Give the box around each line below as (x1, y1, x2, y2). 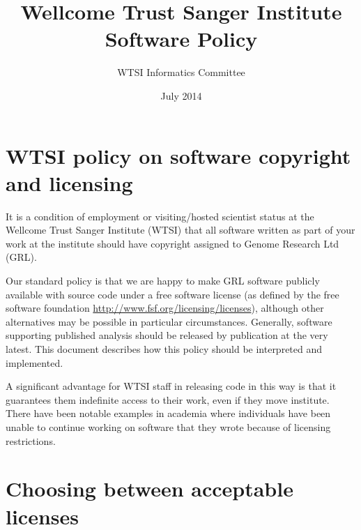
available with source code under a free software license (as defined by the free (6, 287, 339, 301)
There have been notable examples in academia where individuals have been (6, 406, 331, 421)
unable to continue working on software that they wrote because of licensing (6, 419, 331, 434)
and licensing (6, 168, 133, 197)
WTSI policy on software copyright (6, 141, 351, 169)
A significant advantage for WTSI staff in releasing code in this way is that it (6, 379, 337, 393)
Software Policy (105, 24, 258, 53)
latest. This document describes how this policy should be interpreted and (6, 341, 323, 356)
